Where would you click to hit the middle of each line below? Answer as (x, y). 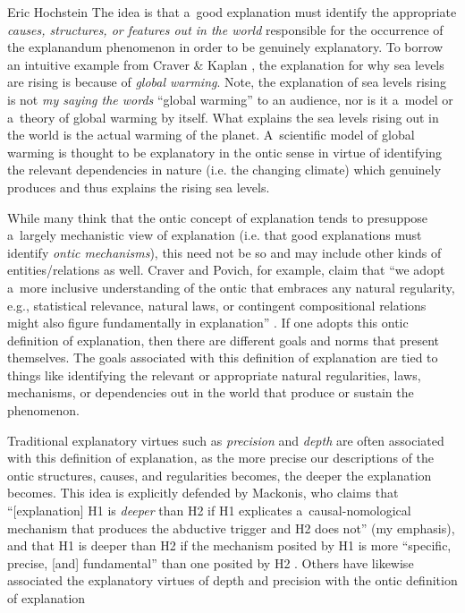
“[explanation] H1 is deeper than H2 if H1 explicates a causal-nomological (209, 511)
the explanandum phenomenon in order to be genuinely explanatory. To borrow (225, 47)
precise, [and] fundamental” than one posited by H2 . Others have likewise (211, 562)
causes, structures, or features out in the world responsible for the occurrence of (225, 29)
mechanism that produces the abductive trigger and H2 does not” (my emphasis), (231, 528)
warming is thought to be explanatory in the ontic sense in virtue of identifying (225, 152)
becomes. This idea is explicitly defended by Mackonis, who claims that (203, 493)
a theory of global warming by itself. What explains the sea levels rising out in (223, 117)
